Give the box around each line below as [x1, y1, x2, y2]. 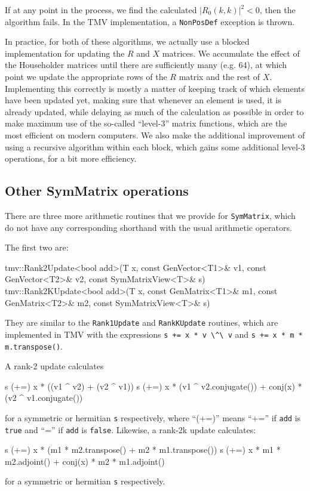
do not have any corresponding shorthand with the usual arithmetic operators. [5, 221, 292, 233]
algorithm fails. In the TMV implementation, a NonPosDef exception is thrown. [5, 15, 295, 27]
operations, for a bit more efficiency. [5, 152, 137, 165]
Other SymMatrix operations [5, 181, 189, 200]
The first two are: [5, 241, 69, 254]
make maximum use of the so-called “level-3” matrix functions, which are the [5, 117, 287, 129]
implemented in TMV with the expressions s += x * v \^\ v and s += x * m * [5, 328, 303, 340]
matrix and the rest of [179, 70, 260, 83]
